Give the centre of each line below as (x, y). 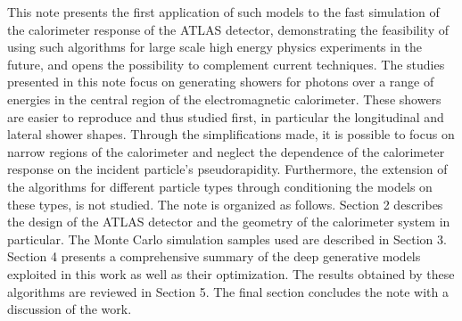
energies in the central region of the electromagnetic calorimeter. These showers (224, 99)
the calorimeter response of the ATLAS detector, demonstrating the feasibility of (228, 29)
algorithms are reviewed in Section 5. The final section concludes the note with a (228, 291)
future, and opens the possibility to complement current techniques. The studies (226, 64)
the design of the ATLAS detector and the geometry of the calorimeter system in (229, 222)
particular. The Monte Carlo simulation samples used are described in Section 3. (227, 239)
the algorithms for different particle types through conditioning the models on (220, 186)
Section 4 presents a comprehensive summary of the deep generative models (214, 256)
